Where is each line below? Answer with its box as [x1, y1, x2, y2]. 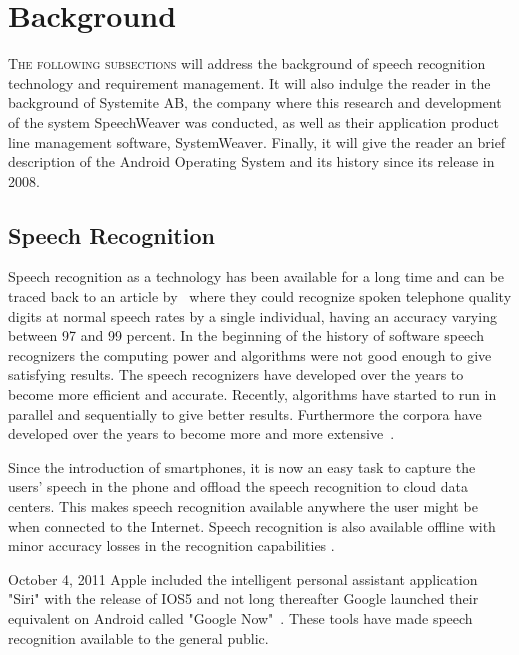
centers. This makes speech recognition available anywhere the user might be [8, 496, 478, 517]
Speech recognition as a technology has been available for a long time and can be [8, 266, 505, 287]
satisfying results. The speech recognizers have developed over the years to [8, 364, 464, 385]
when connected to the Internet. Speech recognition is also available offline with [8, 515, 496, 536]
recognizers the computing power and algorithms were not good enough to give [8, 344, 492, 365]
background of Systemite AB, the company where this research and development [8, 92, 502, 113]
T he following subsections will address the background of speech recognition [8, 53, 486, 74]
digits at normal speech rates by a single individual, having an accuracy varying [8, 305, 497, 326]
